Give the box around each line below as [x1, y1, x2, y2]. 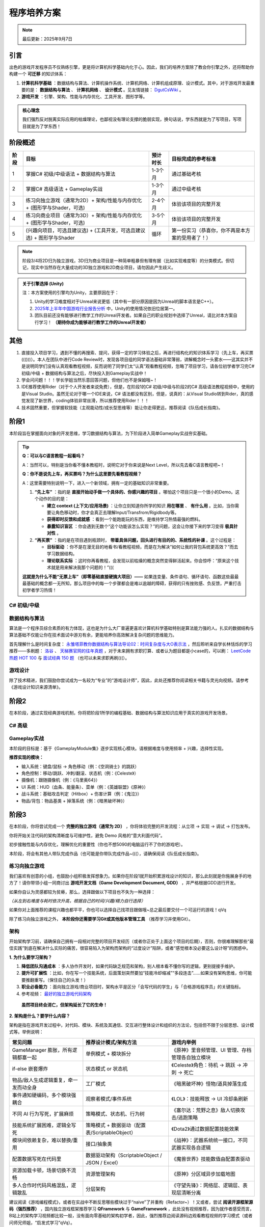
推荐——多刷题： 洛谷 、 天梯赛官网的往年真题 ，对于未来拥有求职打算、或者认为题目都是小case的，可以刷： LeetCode [9, 648, 251, 654]
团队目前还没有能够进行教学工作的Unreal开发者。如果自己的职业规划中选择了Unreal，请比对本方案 [34, 312, 233, 319]
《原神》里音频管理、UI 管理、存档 [171, 1046, 252, 1053]
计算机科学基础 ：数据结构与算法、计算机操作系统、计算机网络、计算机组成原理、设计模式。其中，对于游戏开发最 [21, 80, 250, 86]
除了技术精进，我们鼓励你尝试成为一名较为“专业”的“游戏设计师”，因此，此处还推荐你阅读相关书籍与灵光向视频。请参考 [9, 677, 249, 683]
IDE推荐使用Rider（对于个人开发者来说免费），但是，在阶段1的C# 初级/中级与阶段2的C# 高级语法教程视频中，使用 [21, 384, 250, 390]
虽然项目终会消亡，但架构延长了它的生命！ [21, 1002, 107, 1008]
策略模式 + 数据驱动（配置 [85, 1121, 146, 1128]
